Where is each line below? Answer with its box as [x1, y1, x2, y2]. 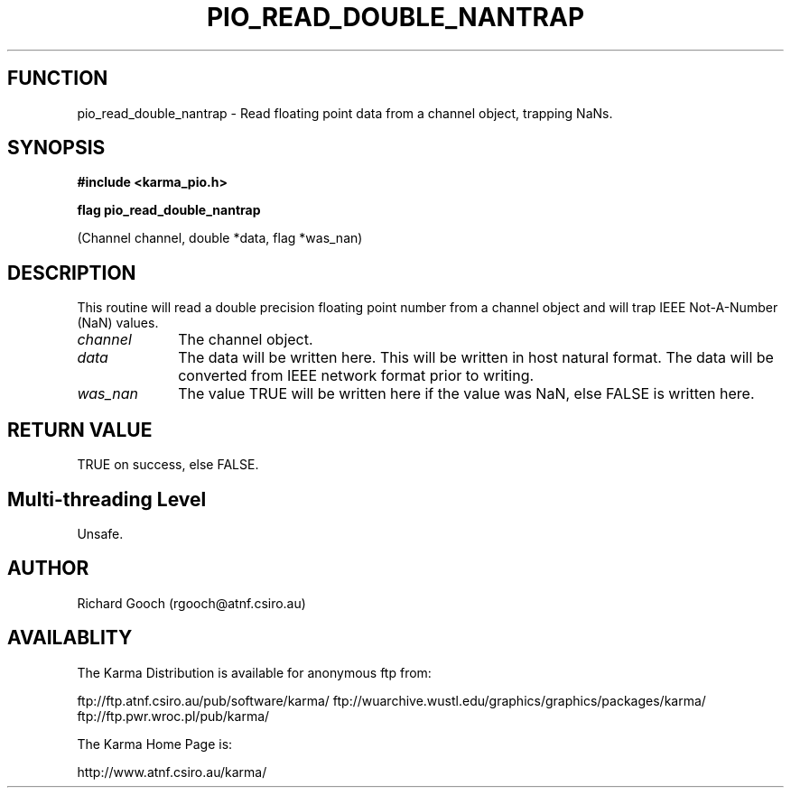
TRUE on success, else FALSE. [77, 457, 259, 473]
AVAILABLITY [7, 626, 133, 650]
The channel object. [178, 330, 313, 349]
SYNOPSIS [7, 136, 106, 160]
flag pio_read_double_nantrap [77, 202, 261, 218]
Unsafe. [77, 525, 124, 541]
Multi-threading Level [7, 487, 207, 511]
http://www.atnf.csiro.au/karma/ [77, 763, 267, 780]
